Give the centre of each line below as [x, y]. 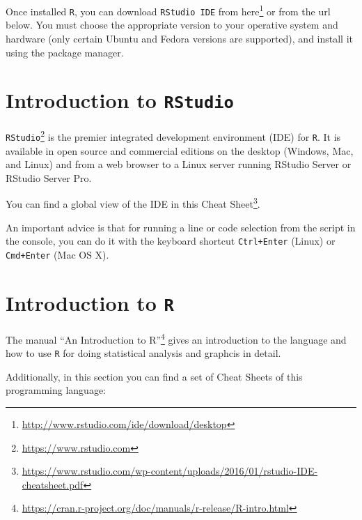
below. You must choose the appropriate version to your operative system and [172, 25]
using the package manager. [65, 52]
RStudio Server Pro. [49, 177]
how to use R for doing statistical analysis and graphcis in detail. [143, 353]
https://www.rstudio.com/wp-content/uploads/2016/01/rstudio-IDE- [170, 471]
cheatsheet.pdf [53, 484]
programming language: [56, 390]
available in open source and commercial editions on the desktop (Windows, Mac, [180, 150]
